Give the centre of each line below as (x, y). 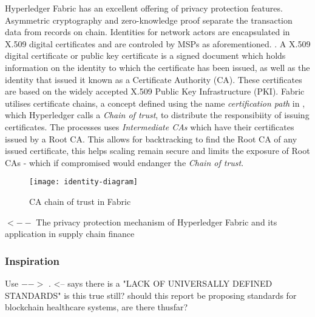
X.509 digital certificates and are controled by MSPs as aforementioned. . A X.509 (158, 43)
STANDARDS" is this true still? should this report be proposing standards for (151, 295)
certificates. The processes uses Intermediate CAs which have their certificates (150, 126)
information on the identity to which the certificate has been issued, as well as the (157, 67)
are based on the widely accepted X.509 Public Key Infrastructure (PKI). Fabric (155, 91)
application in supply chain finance (70, 234)
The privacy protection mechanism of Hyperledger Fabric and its (157, 222)
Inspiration (32, 260)
